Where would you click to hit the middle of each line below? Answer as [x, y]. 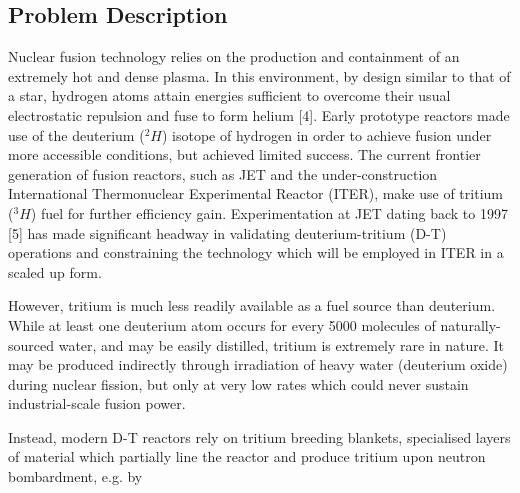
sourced [31, 344]
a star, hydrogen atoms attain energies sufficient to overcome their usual [229, 95]
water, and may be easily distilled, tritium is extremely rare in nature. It [281, 344]
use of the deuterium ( [76, 134]
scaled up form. [55, 271]
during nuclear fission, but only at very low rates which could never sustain [238, 383]
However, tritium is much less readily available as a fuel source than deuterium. [252, 305]
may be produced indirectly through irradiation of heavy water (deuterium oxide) [258, 364]
